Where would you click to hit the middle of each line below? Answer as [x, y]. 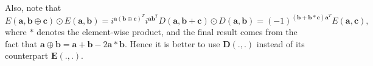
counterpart [27, 55]
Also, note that [33, 7]
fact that [21, 43]
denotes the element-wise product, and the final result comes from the [167, 32]
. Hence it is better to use [172, 43]
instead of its [281, 43]
